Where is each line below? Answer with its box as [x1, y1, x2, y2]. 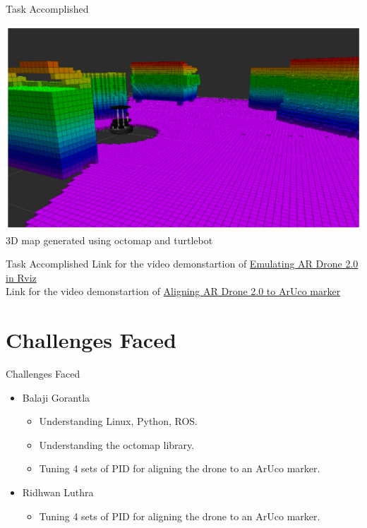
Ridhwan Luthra [22, 485, 94, 500]
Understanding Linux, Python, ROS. [39, 414, 198, 428]
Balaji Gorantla [22, 390, 90, 404]
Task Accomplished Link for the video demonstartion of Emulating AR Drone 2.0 [6, 256, 359, 271]
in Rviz [6, 270, 37, 284]
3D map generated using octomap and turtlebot [6, 232, 213, 247]
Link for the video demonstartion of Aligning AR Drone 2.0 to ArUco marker [6, 284, 341, 299]
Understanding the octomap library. [39, 437, 195, 452]
